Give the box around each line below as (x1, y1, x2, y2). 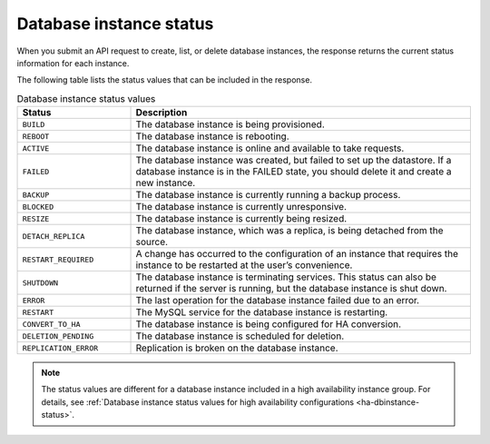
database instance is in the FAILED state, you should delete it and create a (135, 165, 452, 178)
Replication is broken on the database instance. (135, 341, 338, 354)
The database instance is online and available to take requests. (135, 142, 405, 154)
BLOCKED (22, 202, 54, 212)
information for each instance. (16, 57, 130, 68)
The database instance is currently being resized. (135, 212, 348, 225)
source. (135, 236, 168, 249)
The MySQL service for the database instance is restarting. (135, 306, 388, 319)
